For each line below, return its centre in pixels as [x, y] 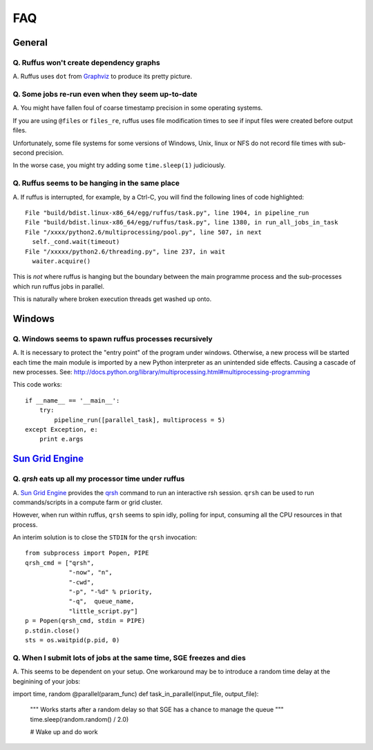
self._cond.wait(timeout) [76, 242]
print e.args [61, 439]
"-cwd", [82, 582]
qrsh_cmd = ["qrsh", [60, 562]
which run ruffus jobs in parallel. [59, 286]
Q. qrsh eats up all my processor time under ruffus [99, 479]
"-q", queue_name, [102, 602]
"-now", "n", [91, 573]
